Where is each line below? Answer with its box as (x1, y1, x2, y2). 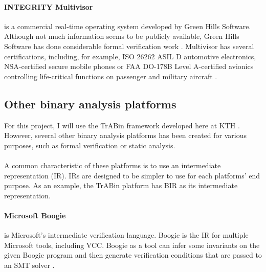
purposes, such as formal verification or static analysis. (4, 140, 175, 150)
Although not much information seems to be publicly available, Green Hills (4, 31, 239, 41)
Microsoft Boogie (4, 210, 66, 220)
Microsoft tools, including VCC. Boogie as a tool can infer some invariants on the (4, 239, 260, 250)
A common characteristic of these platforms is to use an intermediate (4, 160, 221, 170)
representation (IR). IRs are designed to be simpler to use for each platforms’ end (4, 170, 260, 180)
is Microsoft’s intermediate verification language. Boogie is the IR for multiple (4, 230, 249, 240)
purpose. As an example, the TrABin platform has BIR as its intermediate (4, 180, 238, 191)
